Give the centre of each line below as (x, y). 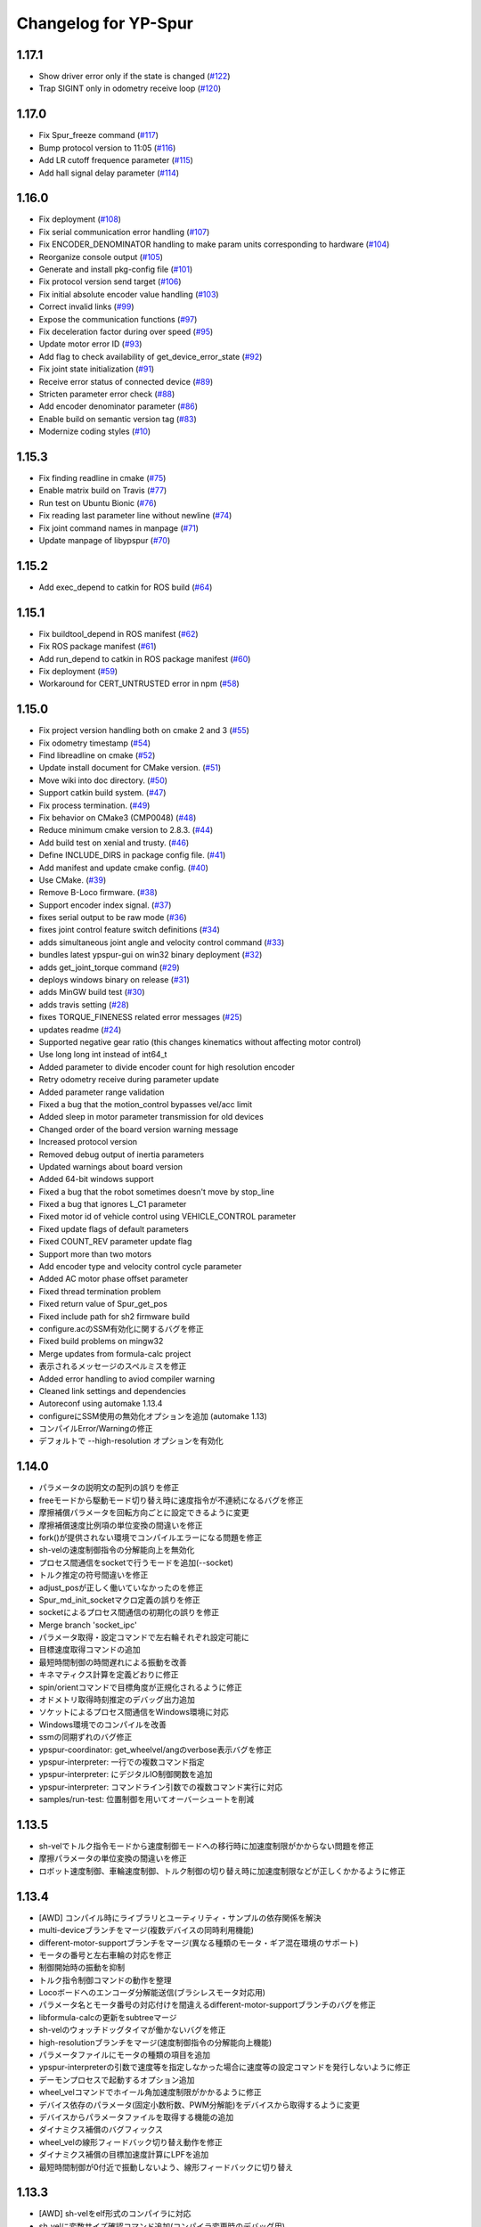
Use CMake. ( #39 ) (73, 880)
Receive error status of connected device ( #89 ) (126, 381)
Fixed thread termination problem (100, 1291)
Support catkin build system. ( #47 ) (102, 793)
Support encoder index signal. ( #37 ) (105, 905)
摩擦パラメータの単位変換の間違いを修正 (113, 1858)
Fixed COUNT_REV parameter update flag (115, 1242)
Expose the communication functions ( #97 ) (118, 319)
